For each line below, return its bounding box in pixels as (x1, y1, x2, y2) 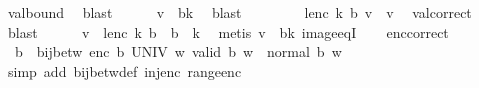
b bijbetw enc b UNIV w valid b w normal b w (14, 41, 342, 62)
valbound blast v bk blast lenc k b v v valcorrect (7, 2, 472, 22)
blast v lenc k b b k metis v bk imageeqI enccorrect (7, 21, 449, 42)
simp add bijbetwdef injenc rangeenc (7, 60, 242, 81)
